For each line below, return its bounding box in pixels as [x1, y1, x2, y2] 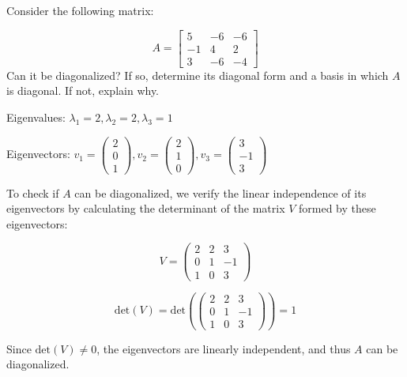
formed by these [299, 200, 376, 217]
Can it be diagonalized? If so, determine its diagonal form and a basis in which [6, 66, 389, 83]
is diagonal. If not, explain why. [6, 82, 160, 99]
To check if [6, 184, 59, 201]
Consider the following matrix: [6, 2, 154, 18]
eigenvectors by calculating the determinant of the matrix [6, 200, 285, 217]
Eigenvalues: [6, 108, 66, 125]
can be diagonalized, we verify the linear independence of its [74, 184, 367, 201]
